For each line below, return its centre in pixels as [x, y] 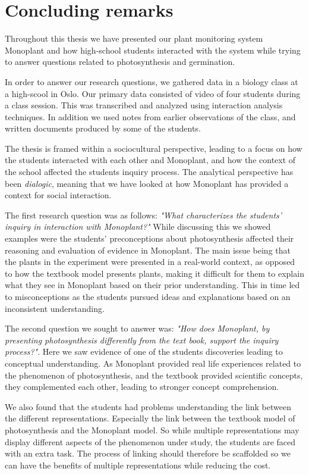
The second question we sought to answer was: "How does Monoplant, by [137, 328]
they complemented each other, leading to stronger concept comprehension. [142, 387]
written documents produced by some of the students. [103, 128]
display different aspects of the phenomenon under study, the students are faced [150, 441]
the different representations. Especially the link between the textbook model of [150, 418]
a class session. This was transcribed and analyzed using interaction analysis [144, 105]
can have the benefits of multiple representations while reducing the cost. [138, 465]
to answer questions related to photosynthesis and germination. [120, 62]
